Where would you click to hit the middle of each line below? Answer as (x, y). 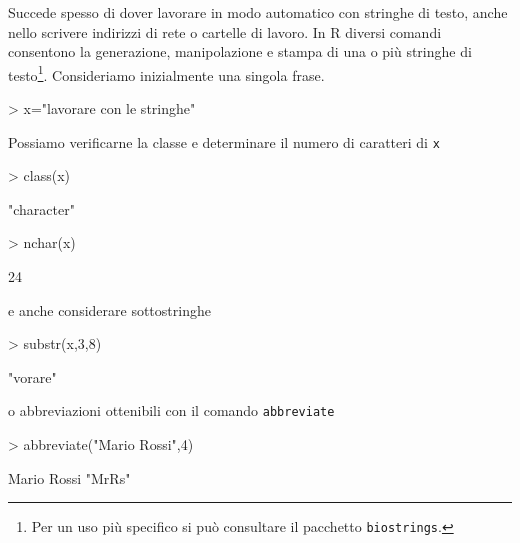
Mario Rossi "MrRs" (69, 477)
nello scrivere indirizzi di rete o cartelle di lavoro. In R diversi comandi (225, 31)
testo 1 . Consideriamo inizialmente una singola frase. (166, 73)
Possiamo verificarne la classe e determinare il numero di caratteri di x (224, 141)
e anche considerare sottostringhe (109, 309)
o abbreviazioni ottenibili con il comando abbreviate (171, 410)
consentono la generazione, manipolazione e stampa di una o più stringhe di (240, 51)
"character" (41, 208)
